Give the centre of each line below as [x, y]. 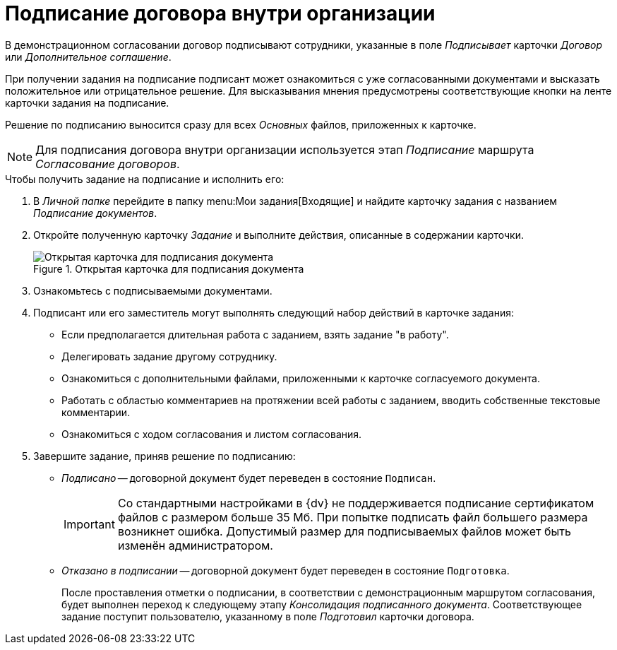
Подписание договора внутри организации [220, 13]
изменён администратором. [195, 545]
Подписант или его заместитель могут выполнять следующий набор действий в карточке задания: [274, 312]
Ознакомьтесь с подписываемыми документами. [153, 290]
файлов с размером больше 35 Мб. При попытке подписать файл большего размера [353, 517]
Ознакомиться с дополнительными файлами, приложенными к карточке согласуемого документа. [301, 378]
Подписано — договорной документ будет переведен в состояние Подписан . [249, 478]
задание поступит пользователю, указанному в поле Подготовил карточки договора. [268, 616]
